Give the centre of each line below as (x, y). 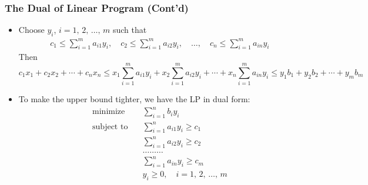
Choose (31, 30)
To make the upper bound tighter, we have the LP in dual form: (134, 99)
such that (130, 30)
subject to (110, 127)
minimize (109, 112)
